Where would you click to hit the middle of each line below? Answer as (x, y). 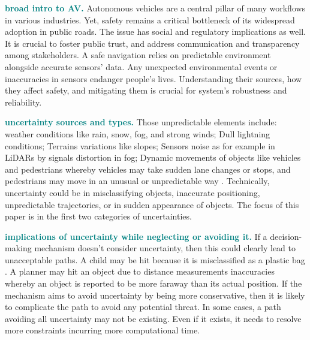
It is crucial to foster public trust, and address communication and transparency (152, 43)
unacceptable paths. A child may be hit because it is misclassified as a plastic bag (155, 259)
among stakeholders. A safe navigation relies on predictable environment (138, 55)
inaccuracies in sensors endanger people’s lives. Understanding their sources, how (154, 78)
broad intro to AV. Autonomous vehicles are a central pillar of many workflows (155, 8)
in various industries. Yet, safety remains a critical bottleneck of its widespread (150, 19)
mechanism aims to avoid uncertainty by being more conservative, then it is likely (155, 295)
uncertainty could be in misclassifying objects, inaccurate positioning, (133, 192)
